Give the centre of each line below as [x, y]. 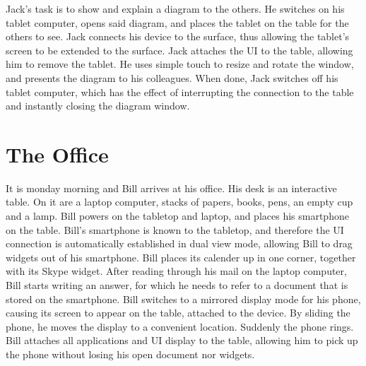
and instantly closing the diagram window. [98, 106]
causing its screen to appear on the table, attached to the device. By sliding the [178, 313]
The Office [57, 154]
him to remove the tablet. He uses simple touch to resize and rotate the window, [180, 64]
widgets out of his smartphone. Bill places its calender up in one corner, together [181, 257]
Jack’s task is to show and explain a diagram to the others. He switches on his [175, 8]
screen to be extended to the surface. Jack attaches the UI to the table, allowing [179, 50]
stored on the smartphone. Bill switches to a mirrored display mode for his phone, [183, 299]
